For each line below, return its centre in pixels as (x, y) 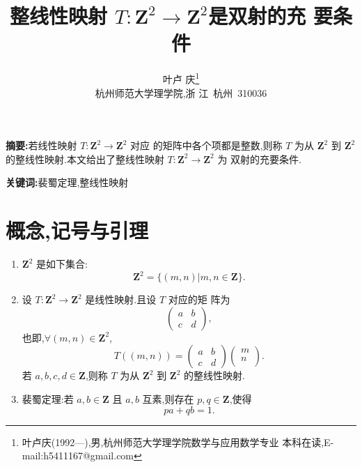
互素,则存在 (168, 398)
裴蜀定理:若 (48, 398)
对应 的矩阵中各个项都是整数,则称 (206, 145)
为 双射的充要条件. (259, 159)
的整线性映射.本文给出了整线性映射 (85, 159)
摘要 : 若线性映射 (41, 145)
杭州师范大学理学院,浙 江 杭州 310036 (181, 92)
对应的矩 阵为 (199, 299)
